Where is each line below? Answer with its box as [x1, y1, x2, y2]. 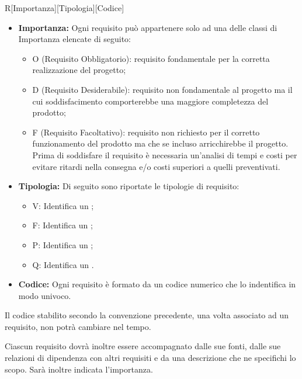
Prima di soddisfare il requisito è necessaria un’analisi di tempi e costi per [32, 148, 297, 161]
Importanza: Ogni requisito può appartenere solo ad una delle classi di [18, 21, 277, 33]
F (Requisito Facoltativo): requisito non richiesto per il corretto [32, 126, 260, 138]
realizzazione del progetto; [32, 64, 126, 76]
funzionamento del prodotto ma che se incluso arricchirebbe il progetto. [32, 137, 289, 149]
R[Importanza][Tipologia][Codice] [5, 2, 124, 13]
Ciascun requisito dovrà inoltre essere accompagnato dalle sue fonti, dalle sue [5, 340, 281, 352]
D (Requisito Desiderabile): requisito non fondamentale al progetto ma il [32, 83, 293, 95]
